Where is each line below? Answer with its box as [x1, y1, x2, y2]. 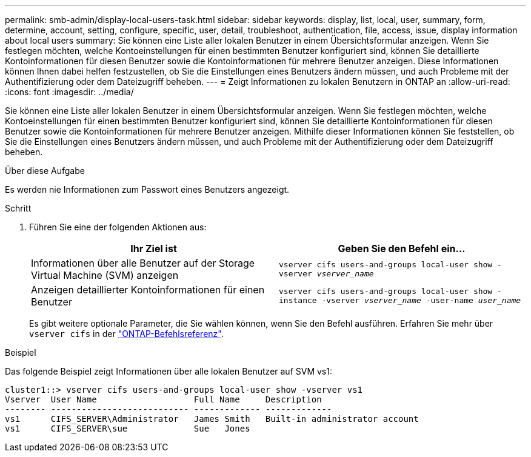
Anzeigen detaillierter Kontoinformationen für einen [31, 284, 265, 296]
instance [279, 296, 317, 305]
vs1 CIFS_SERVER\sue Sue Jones [5, 424, 250, 433]
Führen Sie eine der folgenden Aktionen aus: [29, 222, 207, 232]
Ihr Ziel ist [130, 242, 177, 255]
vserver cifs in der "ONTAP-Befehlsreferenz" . [29, 329, 224, 339]
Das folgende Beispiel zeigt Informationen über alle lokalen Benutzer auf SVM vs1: [5, 366, 332, 376]
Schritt [5, 203, 32, 213]
